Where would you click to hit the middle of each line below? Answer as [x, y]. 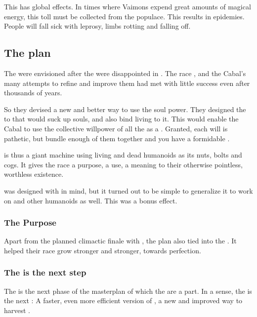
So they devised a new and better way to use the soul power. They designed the [125, 109]
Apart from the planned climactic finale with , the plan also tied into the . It [120, 241]
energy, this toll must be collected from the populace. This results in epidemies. [124, 16]
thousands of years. [33, 93]
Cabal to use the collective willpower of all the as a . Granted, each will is [116, 128]
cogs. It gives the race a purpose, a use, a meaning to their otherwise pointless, [123, 164]
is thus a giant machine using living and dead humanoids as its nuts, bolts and [123, 155]
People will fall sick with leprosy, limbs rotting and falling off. [97, 26]
